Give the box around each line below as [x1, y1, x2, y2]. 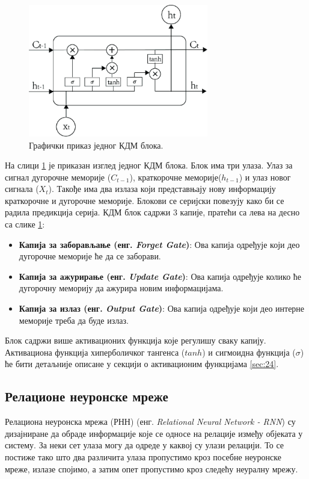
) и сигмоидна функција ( [202, 345, 296, 358]
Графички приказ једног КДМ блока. [29, 138, 164, 151]
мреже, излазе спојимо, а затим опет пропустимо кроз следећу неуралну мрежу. [5, 462, 298, 475]
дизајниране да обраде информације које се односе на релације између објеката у [5, 427, 303, 439]
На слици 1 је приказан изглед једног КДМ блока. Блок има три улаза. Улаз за [5, 159, 293, 172]
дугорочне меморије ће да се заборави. [19, 250, 161, 262]
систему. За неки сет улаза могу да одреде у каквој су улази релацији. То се [5, 439, 284, 451]
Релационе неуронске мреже [5, 387, 168, 406]
